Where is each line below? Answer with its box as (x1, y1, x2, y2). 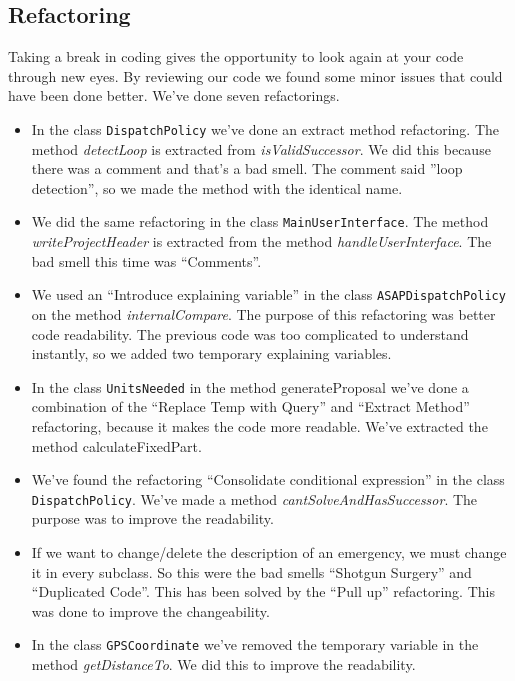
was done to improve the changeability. (31, 600, 270, 621)
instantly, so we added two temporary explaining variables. (31, 343, 392, 364)
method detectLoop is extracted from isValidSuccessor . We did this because (31, 138, 491, 159)
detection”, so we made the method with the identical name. (31, 177, 403, 198)
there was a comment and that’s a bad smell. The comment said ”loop (31, 158, 463, 179)
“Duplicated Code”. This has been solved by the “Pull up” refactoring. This (31, 581, 495, 602)
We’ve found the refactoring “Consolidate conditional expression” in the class (31, 469, 505, 490)
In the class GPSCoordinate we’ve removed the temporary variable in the (31, 634, 479, 655)
